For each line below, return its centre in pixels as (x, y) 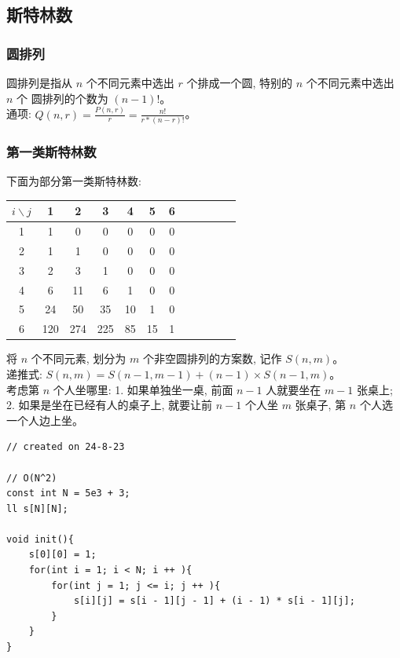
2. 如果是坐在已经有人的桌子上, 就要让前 (110, 405)
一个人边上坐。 (45, 420)
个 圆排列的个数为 (62, 98)
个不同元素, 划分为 (79, 358)
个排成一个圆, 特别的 (239, 82)
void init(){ (40, 539)
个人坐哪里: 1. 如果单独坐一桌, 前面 (143, 389)
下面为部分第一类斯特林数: (74, 181)
